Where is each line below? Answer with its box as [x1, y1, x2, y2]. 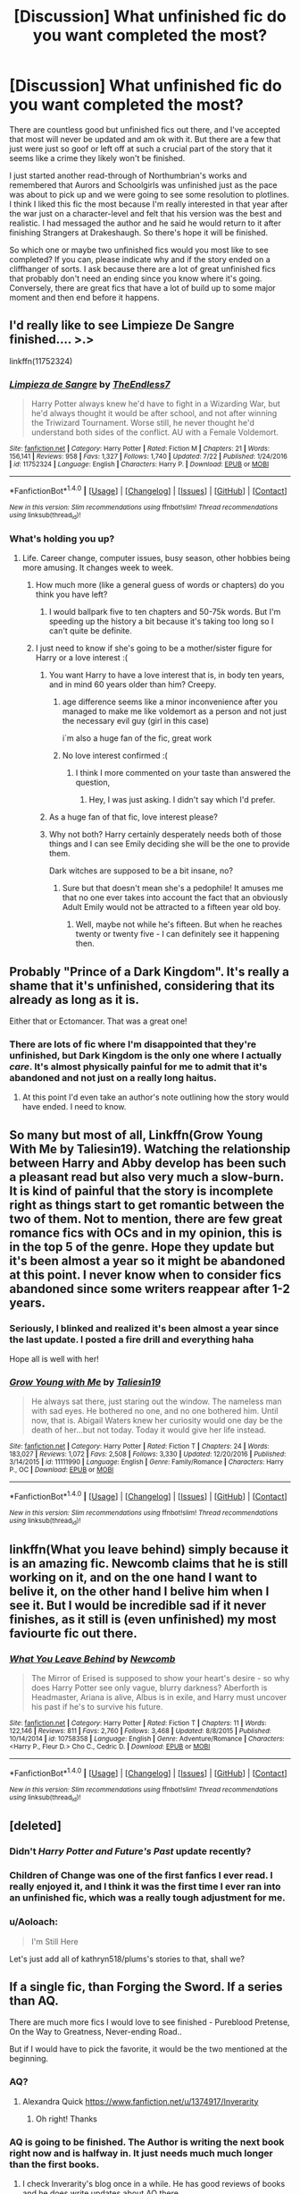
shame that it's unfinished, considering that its [9, 978, 275, 993]
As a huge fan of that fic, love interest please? [48, 812, 219, 822]
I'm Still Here [30, 1935, 79, 1947]
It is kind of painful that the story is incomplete [9, 1183, 274, 1198]
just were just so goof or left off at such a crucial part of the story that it [9, 143, 272, 154]
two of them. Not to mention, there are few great [9, 1211, 283, 1227]
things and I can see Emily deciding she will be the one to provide [48, 838, 290, 849]
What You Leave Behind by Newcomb [9, 1653, 176, 1665]
